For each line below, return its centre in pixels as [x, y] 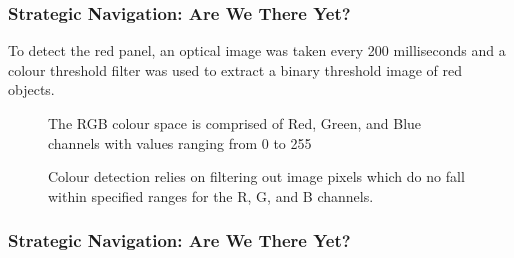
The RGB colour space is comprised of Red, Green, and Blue [235, 123]
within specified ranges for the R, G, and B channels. [211, 195]
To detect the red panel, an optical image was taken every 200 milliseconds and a [257, 50]
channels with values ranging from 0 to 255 [180, 142]
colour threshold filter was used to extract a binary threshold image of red [235, 69]
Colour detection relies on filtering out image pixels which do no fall [256, 176]
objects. [31, 89]
